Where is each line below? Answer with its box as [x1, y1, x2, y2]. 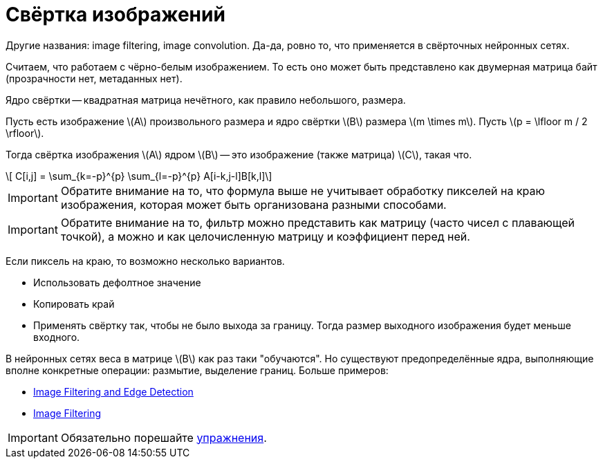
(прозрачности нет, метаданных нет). [6, 72, 183, 84]
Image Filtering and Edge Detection [33, 385, 194, 398]
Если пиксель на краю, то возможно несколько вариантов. [6, 254, 285, 267]
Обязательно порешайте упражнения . [60, 430, 267, 445]
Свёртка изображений [6, 3, 225, 26]
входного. [33, 331, 80, 343]
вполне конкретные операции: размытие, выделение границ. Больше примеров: [6, 364, 389, 376]
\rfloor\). [6, 127, 44, 139]
